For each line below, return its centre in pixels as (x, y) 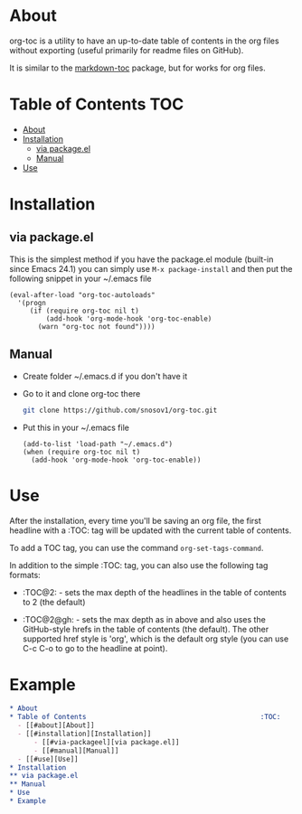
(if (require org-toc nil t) (85, 311)
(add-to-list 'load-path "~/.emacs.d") (98, 444)
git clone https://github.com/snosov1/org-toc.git (120, 410)
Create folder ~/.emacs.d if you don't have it (105, 376)
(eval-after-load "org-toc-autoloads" (82, 295)
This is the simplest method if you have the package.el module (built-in (142, 259)
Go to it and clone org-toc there (81, 393)
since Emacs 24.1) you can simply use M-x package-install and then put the (151, 268)
